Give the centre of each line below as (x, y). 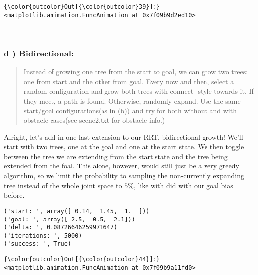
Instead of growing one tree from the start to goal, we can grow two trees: (136, 72)
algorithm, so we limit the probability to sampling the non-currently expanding (124, 176)
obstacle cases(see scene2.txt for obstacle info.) (94, 120)
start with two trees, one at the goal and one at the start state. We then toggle (124, 146)
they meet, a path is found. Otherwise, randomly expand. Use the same (132, 100)
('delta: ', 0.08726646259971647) (61, 228)
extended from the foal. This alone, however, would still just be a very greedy (122, 166)
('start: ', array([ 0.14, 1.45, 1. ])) (77, 211)
